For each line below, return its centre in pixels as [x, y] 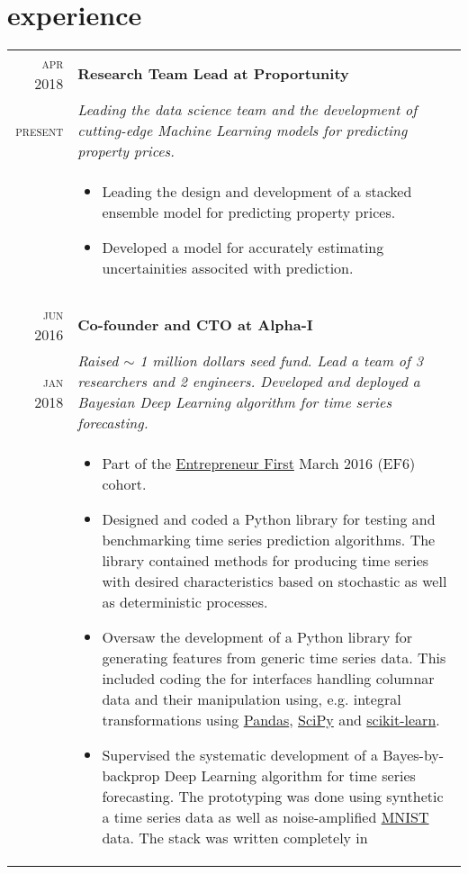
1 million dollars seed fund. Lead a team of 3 [281, 361]
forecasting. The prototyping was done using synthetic [273, 797]
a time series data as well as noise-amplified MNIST [265, 817]
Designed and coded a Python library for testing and [269, 519]
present [40, 131]
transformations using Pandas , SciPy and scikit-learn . [271, 720]
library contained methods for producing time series [265, 561]
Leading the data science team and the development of [247, 110]
